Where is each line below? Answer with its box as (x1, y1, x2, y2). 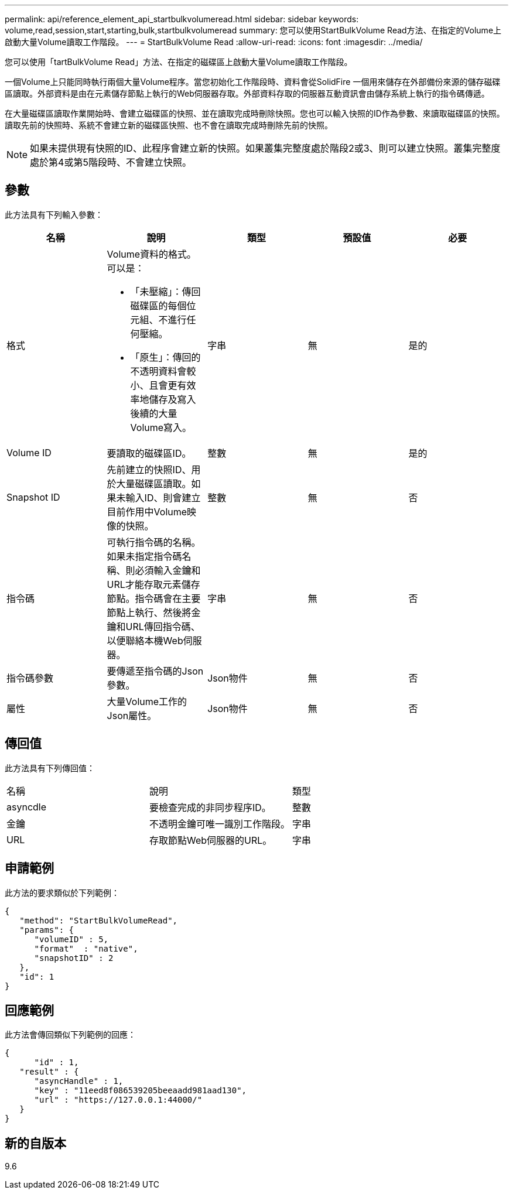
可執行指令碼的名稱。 (107, 536, 201, 548)
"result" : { (19, 1067, 79, 1077)
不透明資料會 (130, 365, 187, 377)
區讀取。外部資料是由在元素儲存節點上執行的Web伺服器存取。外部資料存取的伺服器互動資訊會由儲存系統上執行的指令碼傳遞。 (5, 88, 490, 98)
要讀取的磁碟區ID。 (107, 447, 191, 459)
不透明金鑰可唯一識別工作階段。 (149, 817, 290, 830)
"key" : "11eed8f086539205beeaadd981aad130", (34, 1086, 247, 1096)
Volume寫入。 (130, 421, 192, 433)
